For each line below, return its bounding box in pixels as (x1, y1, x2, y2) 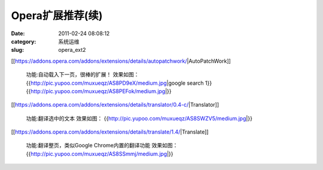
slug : (11, 47, 24, 54)
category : (11, 38, 36, 45)
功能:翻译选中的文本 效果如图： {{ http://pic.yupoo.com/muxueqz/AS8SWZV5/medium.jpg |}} (26, 115, 252, 122)
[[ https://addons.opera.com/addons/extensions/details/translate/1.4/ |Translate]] (11, 128, 209, 135)
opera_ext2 (58, 47, 86, 54)
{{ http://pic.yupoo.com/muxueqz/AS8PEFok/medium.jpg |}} (26, 87, 172, 95)
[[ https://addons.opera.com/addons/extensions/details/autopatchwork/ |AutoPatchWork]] (11, 57, 231, 64)
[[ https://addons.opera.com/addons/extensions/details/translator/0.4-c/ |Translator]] (11, 101, 220, 109)
